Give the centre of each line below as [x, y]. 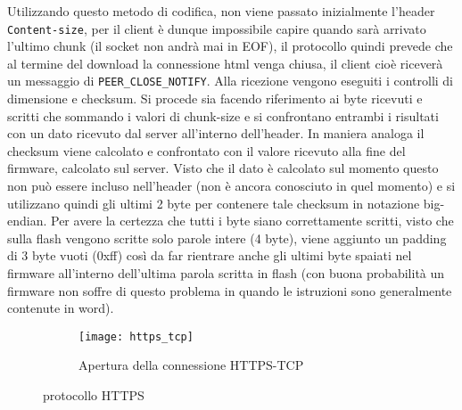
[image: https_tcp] [136, 336]
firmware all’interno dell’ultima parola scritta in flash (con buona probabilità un [226, 273]
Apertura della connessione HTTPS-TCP [191, 365]
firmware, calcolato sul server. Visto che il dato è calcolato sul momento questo [223, 168]
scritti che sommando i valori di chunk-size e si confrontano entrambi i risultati [223, 115]
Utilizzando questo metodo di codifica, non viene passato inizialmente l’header [221, 11]
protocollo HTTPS [94, 395]
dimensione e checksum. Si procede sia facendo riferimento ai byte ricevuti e [215, 98]
